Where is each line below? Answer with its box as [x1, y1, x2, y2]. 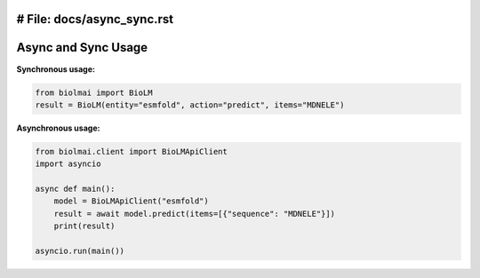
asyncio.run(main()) [35, 246, 124, 256]
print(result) [53, 221, 116, 231]
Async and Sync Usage [16, 40, 148, 55]
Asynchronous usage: [16, 123, 100, 133]
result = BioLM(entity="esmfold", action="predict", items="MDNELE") [35, 99, 345, 110]
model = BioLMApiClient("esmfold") [53, 196, 209, 206]
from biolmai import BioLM [35, 87, 153, 98]
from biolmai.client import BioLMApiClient [35, 147, 228, 156]
